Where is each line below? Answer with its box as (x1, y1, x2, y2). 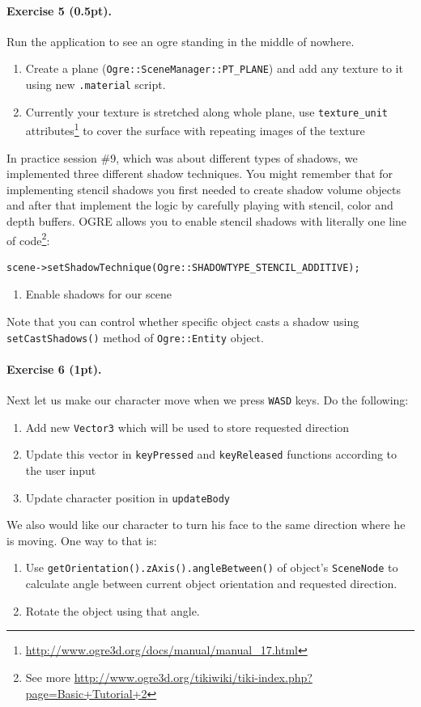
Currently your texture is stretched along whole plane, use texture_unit (25, 103, 389, 120)
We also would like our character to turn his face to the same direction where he (6, 516, 406, 533)
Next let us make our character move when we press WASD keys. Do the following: (6, 392, 409, 409)
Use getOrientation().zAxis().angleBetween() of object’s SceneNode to (25, 559, 398, 576)
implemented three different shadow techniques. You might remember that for (6, 165, 393, 182)
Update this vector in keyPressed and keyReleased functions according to (25, 446, 398, 463)
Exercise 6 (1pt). (6, 360, 102, 377)
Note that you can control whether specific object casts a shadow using (6, 313, 359, 330)
